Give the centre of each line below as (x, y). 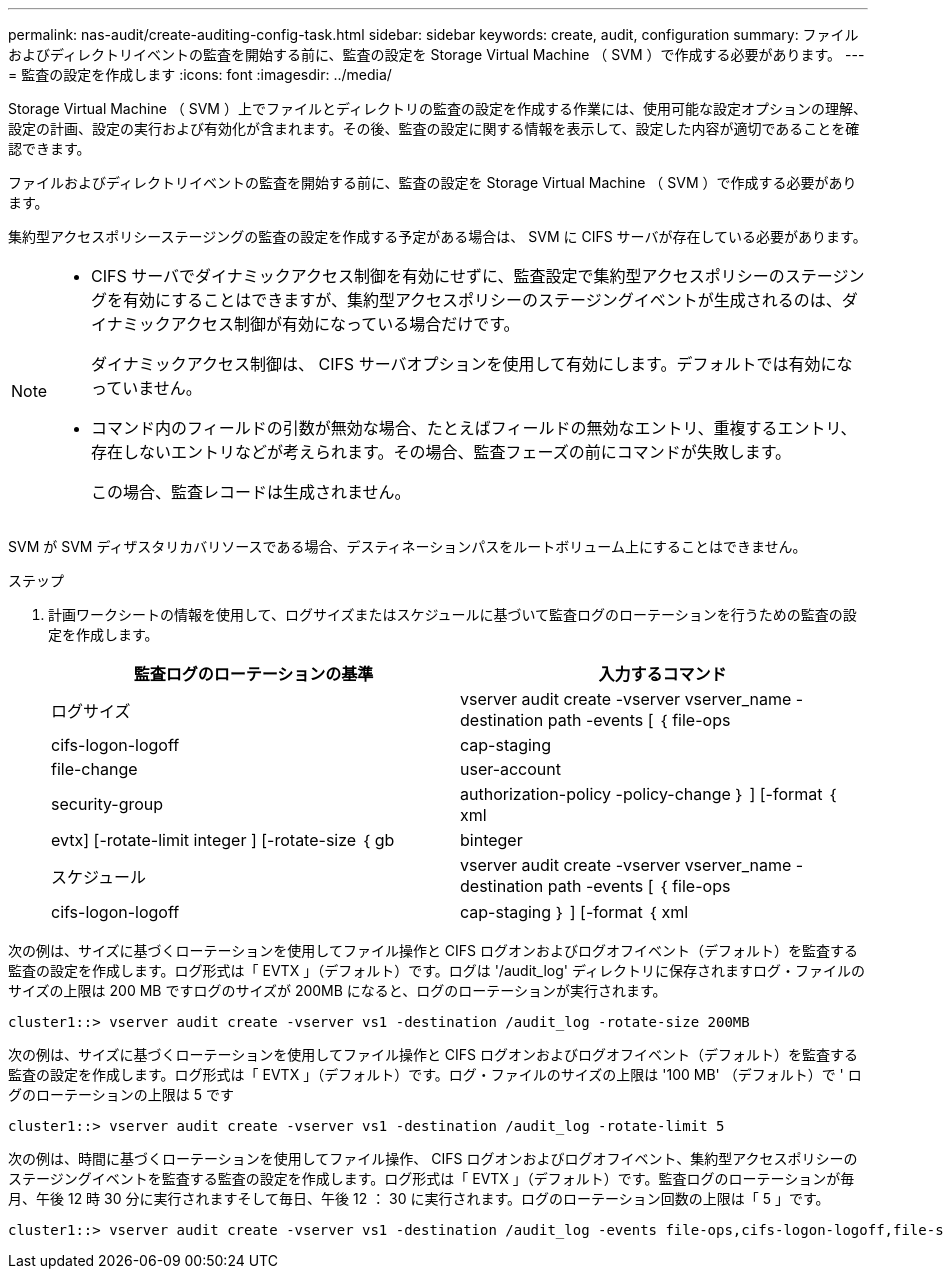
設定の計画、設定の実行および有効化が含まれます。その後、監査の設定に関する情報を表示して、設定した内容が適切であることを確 (434, 128)
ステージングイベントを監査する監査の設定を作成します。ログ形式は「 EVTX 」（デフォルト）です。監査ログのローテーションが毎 (431, 1178)
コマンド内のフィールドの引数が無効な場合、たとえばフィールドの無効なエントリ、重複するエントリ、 (474, 428)
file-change (94, 769)
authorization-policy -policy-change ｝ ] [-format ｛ (648, 794)
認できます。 (49, 148)
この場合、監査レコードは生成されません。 (251, 492)
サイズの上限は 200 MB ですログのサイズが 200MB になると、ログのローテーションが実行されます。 (337, 990)
